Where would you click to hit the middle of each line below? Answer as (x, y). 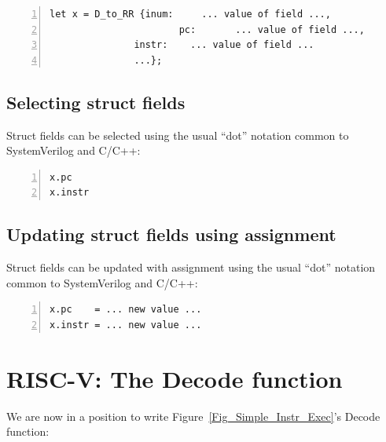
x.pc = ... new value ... (126, 310)
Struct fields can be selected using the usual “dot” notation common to (178, 135)
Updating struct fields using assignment (171, 234)
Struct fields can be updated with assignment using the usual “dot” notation (191, 267)
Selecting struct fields (96, 102)
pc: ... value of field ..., (272, 29)
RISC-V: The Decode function (175, 378)
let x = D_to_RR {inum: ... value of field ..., (190, 14)
